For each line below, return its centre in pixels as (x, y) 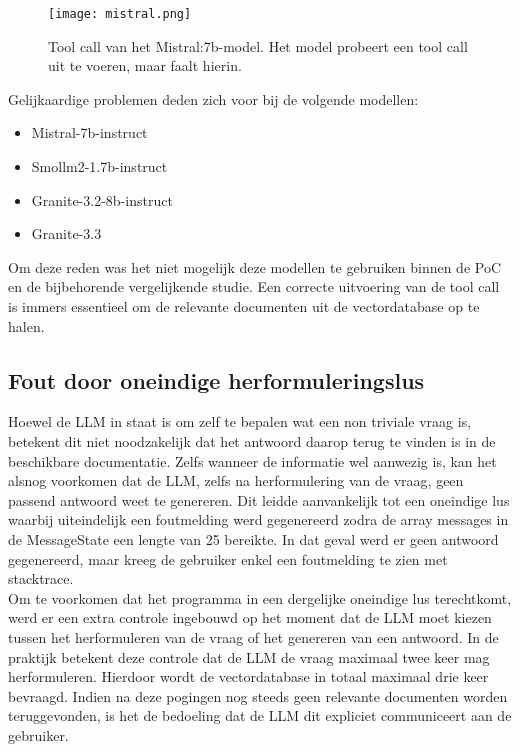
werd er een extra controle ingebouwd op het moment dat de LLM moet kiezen (250, 617)
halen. (26, 325)
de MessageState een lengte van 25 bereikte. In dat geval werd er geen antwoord (253, 538)
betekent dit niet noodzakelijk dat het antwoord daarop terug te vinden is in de (252, 440)
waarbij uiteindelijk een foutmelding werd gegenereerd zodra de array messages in (258, 519)
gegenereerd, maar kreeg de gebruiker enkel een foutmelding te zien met (228, 558)
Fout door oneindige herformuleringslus (216, 379)
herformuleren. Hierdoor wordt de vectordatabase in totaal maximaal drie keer (248, 676)
